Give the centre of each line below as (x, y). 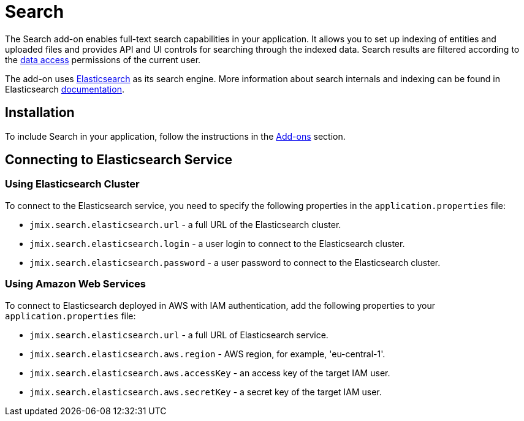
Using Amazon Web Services (75, 284)
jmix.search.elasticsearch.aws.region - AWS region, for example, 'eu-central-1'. (207, 354)
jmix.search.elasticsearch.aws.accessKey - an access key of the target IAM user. (210, 373)
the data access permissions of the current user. (103, 59)
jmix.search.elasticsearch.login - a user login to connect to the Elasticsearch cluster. (217, 243)
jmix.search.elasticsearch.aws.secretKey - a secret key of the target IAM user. (206, 392)
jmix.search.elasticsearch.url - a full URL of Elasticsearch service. (179, 335)
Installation (40, 113)
